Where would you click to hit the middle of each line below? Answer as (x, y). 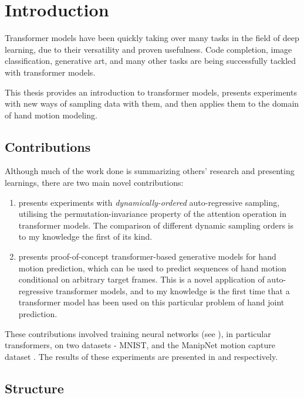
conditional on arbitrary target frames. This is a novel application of (141, 279)
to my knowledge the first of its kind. (85, 237)
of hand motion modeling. (51, 115)
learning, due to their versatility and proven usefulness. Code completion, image (148, 49)
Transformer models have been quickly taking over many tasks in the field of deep (152, 38)
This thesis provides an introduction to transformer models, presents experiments (151, 92)
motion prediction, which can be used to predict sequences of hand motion (152, 268)
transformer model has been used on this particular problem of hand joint (151, 302)
